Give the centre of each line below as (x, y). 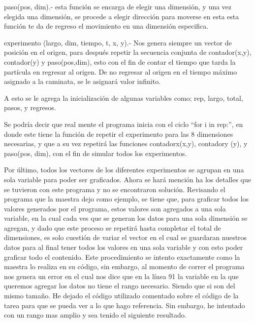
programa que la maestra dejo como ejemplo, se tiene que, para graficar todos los (127, 199)
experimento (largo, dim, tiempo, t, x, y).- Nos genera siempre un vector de (118, 42)
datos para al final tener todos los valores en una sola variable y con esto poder (124, 247)
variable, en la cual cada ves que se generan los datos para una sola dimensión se (126, 218)
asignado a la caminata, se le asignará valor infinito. (82, 81)
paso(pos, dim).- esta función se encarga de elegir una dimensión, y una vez (118, 6)
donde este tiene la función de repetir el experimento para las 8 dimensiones (119, 134)
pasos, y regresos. (30, 107)
